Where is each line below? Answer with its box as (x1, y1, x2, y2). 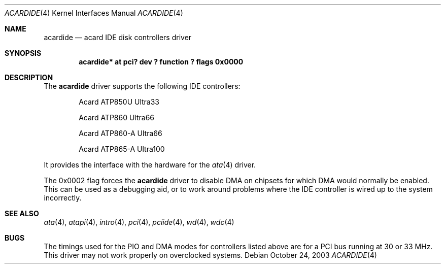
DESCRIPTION (5, 73, 53, 82)
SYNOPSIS (5, 49, 42, 57)
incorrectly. (44, 193, 82, 202)
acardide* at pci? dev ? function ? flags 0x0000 (79, 57, 244, 66)
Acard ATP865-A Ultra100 (79, 145, 165, 153)
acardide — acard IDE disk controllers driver (44, 33, 192, 42)
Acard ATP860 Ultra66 (79, 113, 155, 122)
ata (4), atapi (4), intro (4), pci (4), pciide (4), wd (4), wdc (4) (44, 218, 234, 226)
